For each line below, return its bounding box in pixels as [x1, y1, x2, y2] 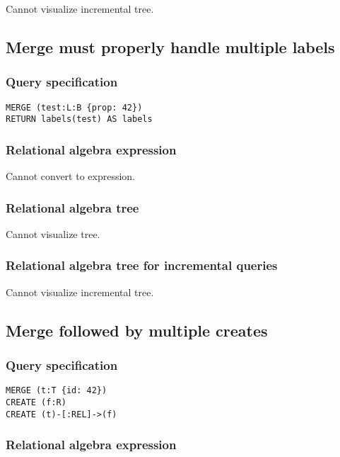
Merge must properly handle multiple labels [6, 35, 335, 57]
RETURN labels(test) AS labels [6, 114, 153, 125]
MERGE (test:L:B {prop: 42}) [6, 102, 143, 113]
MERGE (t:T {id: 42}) [6, 385, 107, 396]
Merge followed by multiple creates [6, 319, 268, 341]
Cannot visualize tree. [6, 226, 100, 241]
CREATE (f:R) [6, 397, 66, 407]
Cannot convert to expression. [6, 169, 136, 184]
